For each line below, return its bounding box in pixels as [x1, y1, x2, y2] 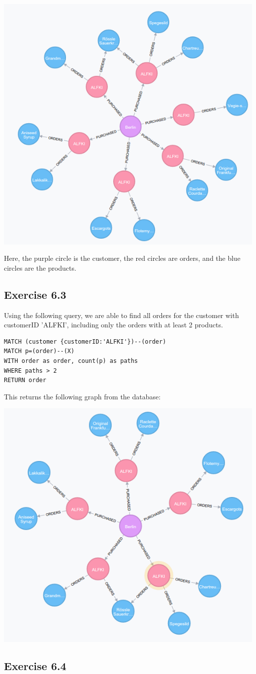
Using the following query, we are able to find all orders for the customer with [4, 310, 239, 320]
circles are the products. [4, 262, 76, 273]
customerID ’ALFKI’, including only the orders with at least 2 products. [4, 319, 223, 330]
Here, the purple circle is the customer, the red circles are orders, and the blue [4, 253, 241, 263]
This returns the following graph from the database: [4, 391, 161, 401]
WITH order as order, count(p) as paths [4, 357, 138, 365]
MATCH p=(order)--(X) [4, 348, 75, 355]
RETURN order [4, 377, 46, 384]
